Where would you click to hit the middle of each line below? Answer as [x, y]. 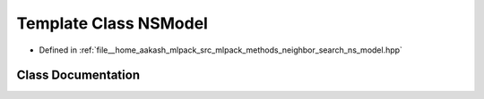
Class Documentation [78, 75]
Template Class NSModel [112, 23]
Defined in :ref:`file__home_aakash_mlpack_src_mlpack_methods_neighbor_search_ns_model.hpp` [221, 50]
